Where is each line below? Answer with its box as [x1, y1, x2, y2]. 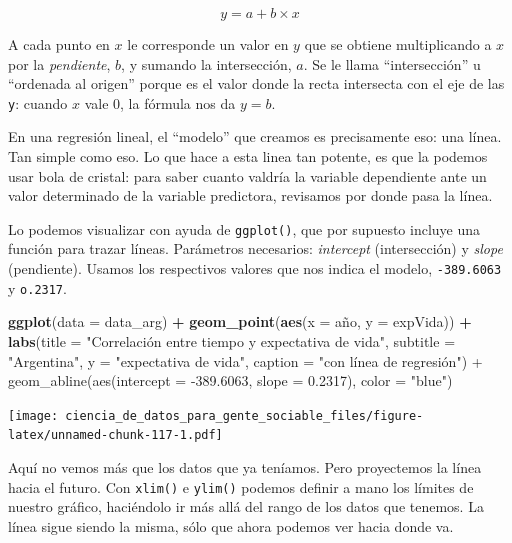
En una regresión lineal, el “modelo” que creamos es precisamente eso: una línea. [8, 126, 502, 147]
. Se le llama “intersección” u [303, 53, 481, 74]
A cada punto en [8, 34, 110, 54]
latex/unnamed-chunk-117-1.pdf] [8, 428, 223, 443]
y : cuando [8, 92, 68, 113]
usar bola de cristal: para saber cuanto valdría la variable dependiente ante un [8, 165, 487, 186]
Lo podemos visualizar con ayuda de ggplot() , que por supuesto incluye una [8, 218, 481, 239]
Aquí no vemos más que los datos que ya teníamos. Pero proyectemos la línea [8, 457, 482, 478]
